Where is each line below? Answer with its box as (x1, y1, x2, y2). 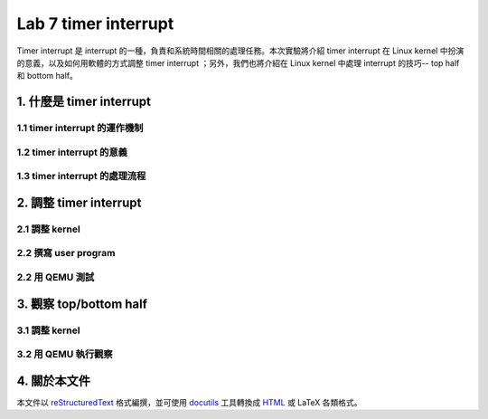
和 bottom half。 (16, 71, 79, 81)
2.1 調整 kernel (16, 223, 80, 235)
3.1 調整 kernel (16, 324, 80, 337)
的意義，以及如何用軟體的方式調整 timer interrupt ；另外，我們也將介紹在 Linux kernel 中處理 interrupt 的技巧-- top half (16, 57, 460, 68)
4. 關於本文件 (16, 373, 90, 388)
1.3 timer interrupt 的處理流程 (16, 170, 146, 183)
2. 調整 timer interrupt (16, 195, 142, 210)
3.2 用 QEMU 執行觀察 (16, 348, 113, 361)
